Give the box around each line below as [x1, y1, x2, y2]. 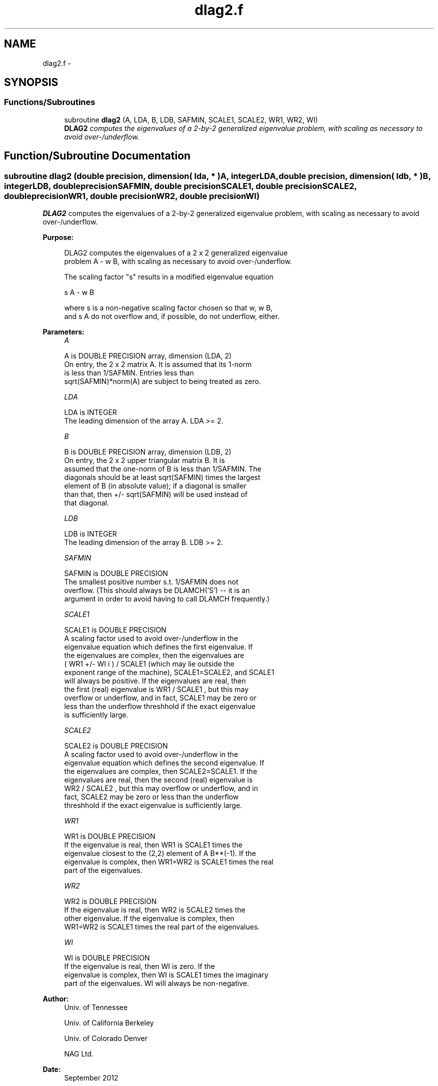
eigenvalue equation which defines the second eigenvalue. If [64, 758, 264, 767]
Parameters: [42, 327, 84, 336]
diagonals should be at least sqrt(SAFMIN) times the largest [64, 473, 260, 482]
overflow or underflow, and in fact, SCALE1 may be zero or [64, 693, 256, 702]
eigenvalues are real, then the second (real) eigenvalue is [64, 775, 253, 784]
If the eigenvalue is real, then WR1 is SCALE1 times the [64, 840, 242, 849]
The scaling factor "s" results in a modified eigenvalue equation [64, 272, 273, 281]
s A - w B [64, 288, 94, 297]
